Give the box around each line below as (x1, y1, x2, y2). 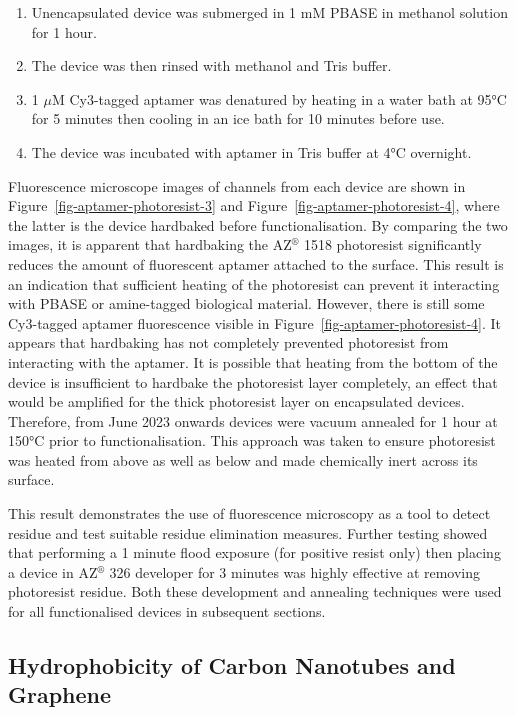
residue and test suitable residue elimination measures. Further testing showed (8, 522, 488, 543)
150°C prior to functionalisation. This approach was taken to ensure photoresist (8, 430, 496, 451)
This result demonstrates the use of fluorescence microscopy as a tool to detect (8, 503, 491, 524)
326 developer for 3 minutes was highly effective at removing (109, 561, 481, 582)
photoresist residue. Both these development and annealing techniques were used (8, 581, 502, 602)
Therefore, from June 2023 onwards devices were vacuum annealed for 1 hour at (8, 410, 498, 431)
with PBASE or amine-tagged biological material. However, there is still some (8, 293, 485, 314)
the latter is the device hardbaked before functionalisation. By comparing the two (8, 214, 508, 235)
